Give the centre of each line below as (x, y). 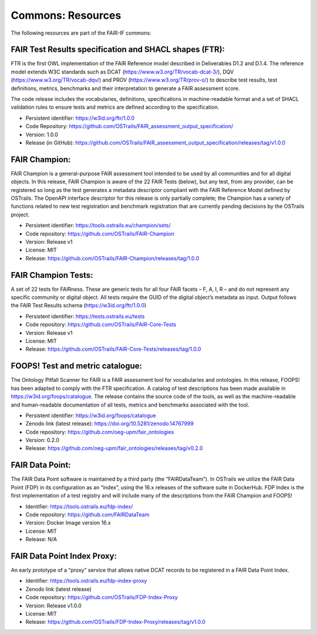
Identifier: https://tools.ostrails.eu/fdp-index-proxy (86, 581)
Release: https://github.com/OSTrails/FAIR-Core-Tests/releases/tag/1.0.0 (113, 349)
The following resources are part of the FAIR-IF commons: (81, 33)
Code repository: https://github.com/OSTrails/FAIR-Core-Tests (101, 325)
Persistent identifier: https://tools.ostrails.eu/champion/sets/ (98, 226)
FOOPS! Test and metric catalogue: (77, 366)
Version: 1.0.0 (42, 135)
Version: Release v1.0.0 (54, 606)
